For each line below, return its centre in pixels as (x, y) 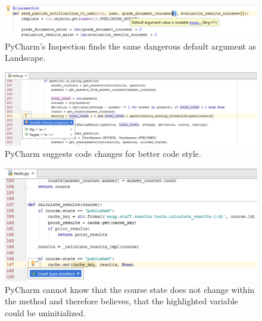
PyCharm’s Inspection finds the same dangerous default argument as (130, 46)
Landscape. (25, 58)
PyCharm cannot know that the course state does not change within (130, 289)
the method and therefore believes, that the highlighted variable (121, 301)
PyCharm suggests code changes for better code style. (103, 154)
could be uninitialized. (45, 312)
